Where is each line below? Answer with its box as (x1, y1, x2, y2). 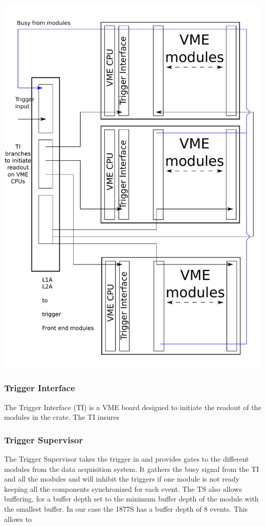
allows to (4, 513, 32, 524)
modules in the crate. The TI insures (4, 412, 120, 422)
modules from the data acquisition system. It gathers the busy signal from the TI (4, 463, 259, 474)
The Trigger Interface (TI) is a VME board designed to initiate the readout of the (4, 401, 261, 412)
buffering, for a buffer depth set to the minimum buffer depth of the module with (4, 493, 259, 504)
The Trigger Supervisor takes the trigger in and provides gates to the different (4, 453, 249, 464)
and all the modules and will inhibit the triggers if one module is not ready (4, 473, 240, 484)
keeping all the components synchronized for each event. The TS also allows (4, 483, 242, 494)
